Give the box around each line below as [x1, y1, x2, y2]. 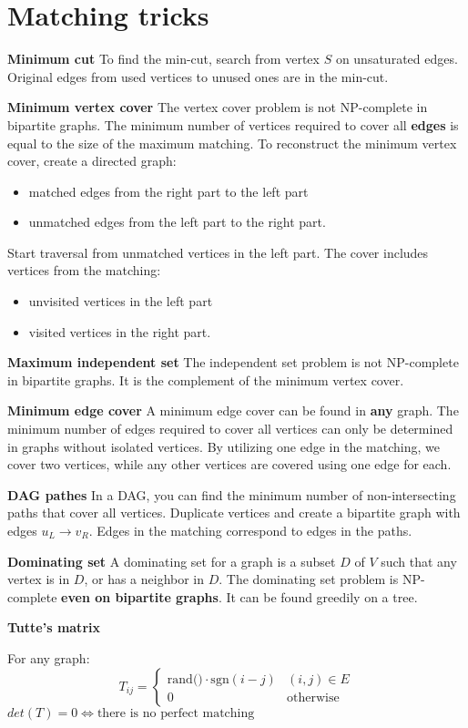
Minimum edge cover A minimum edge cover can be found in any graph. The [7, 401, 459, 420]
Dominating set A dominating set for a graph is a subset [7, 551, 336, 570]
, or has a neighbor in [84, 569, 205, 589]
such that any [381, 551, 457, 570]
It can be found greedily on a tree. [226, 587, 418, 606]
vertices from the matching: [7, 261, 161, 280]
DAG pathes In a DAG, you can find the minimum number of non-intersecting [7, 485, 456, 504]
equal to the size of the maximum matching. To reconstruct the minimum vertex [7, 133, 457, 152]
